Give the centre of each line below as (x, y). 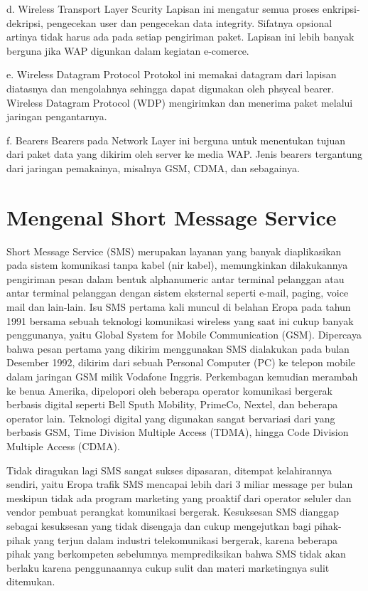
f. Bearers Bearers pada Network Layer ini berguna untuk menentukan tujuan (176, 140)
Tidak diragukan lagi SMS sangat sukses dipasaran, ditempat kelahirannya (169, 470)
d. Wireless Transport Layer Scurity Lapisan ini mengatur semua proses (163, 9)
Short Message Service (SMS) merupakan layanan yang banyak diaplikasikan (174, 251)
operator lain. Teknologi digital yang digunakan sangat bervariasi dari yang (171, 418)
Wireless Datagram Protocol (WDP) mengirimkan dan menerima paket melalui (180, 102)
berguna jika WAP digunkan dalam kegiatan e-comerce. (128, 50)
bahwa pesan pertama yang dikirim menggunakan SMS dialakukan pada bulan (178, 348)
